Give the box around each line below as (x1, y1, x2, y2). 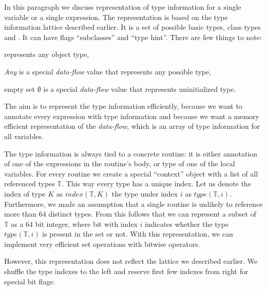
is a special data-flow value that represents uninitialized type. (43, 83, 236, 94)
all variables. (4, 130, 44, 141)
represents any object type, (4, 49, 89, 60)
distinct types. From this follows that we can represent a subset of (48, 208, 256, 219)
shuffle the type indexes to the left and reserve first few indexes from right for (4, 266, 249, 277)
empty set (4, 83, 35, 94)
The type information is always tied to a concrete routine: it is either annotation (4, 148, 258, 159)
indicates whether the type (145, 218, 229, 229)
